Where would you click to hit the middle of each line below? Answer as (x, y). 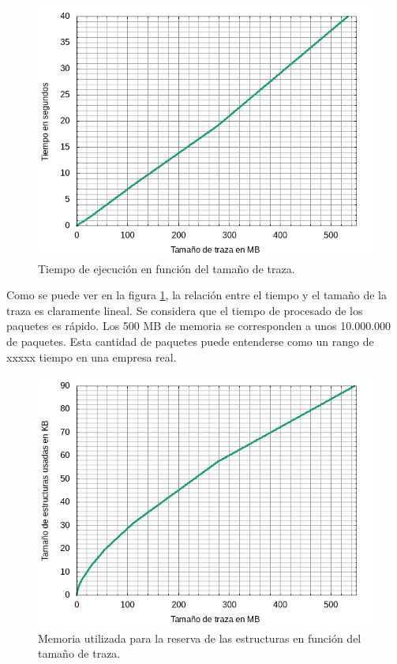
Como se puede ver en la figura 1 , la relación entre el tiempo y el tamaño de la (197, 295)
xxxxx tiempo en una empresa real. (92, 356)
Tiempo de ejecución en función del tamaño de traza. (167, 268)
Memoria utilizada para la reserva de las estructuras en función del (200, 638)
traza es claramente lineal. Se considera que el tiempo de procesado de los (185, 310)
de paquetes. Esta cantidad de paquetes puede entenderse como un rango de (190, 341)
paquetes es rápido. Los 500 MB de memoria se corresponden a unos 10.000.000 (199, 326)
